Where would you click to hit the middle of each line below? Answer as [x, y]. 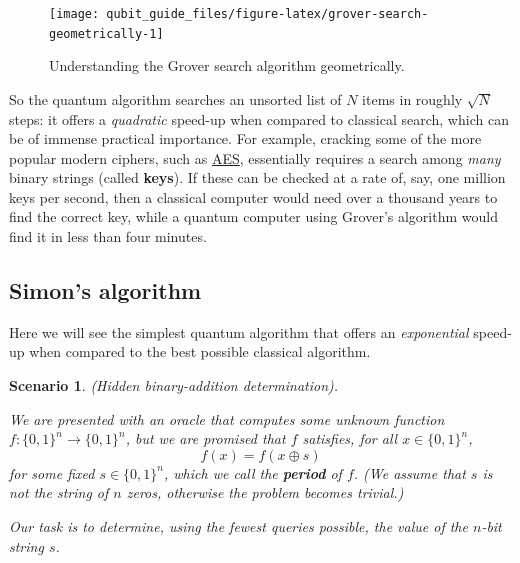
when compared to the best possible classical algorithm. [200, 351]
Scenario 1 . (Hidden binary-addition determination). [174, 385]
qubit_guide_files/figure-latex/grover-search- [267, 14]
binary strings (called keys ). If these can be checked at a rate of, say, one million [257, 177]
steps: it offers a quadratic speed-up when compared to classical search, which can [259, 118]
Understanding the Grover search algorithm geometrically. [227, 65]
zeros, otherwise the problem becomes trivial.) [265, 492]
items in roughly [412, 98]
